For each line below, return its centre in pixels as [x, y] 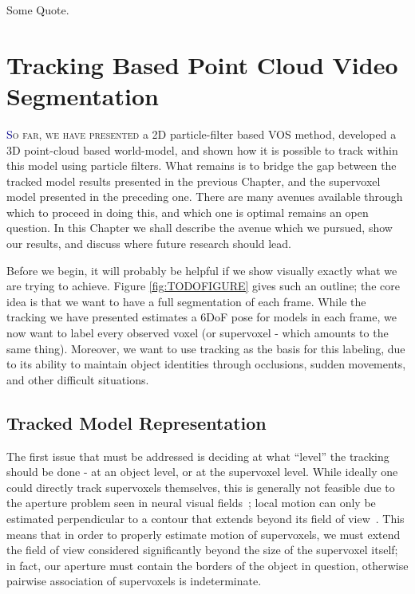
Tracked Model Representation [136, 422]
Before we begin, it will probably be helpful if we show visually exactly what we [202, 270]
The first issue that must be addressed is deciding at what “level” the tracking [198, 456]
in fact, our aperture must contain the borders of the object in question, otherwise [207, 565]
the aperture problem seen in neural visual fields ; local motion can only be [191, 503]
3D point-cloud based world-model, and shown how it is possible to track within [202, 149]
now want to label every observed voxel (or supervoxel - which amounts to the [198, 333]
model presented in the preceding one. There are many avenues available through [205, 197]
